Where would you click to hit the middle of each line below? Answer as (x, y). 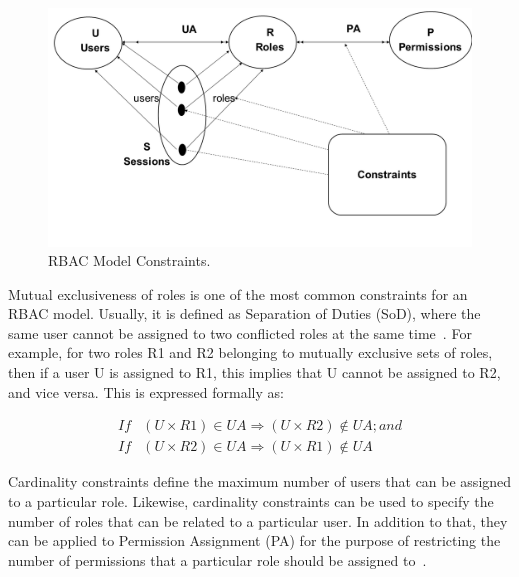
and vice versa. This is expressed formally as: (146, 391)
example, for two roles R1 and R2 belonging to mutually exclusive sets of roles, (250, 352)
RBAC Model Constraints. (129, 260)
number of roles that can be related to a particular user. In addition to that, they (258, 520)
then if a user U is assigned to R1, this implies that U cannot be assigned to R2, (254, 372)
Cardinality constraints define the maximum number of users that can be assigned (260, 481)
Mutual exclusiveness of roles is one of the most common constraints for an (238, 293)
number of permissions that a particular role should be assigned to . (217, 559)
